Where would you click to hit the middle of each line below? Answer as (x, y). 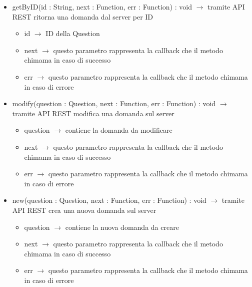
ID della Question (73, 33)
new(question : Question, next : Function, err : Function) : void (109, 200)
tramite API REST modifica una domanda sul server (93, 113)
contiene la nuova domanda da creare (122, 227)
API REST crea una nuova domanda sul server (84, 210)
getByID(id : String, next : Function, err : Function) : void (102, 7)
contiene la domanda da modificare (119, 130)
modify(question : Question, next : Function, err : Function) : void (114, 103)
